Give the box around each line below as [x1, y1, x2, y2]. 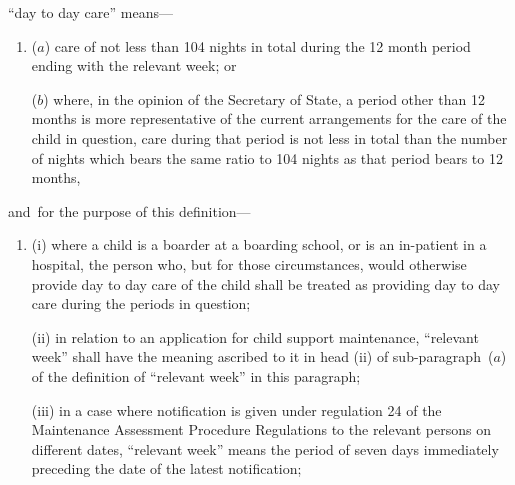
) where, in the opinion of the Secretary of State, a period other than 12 [43, 88, 485, 109]
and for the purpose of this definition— [8, 200, 251, 221]
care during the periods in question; [31, 293, 251, 314]
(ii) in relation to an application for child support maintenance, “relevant [31, 326, 479, 347]
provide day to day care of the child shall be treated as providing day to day [31, 273, 500, 294]
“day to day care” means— [8, 2, 173, 22]
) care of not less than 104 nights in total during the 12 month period [44, 35, 471, 56]
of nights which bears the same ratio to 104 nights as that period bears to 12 [31, 147, 503, 168]
